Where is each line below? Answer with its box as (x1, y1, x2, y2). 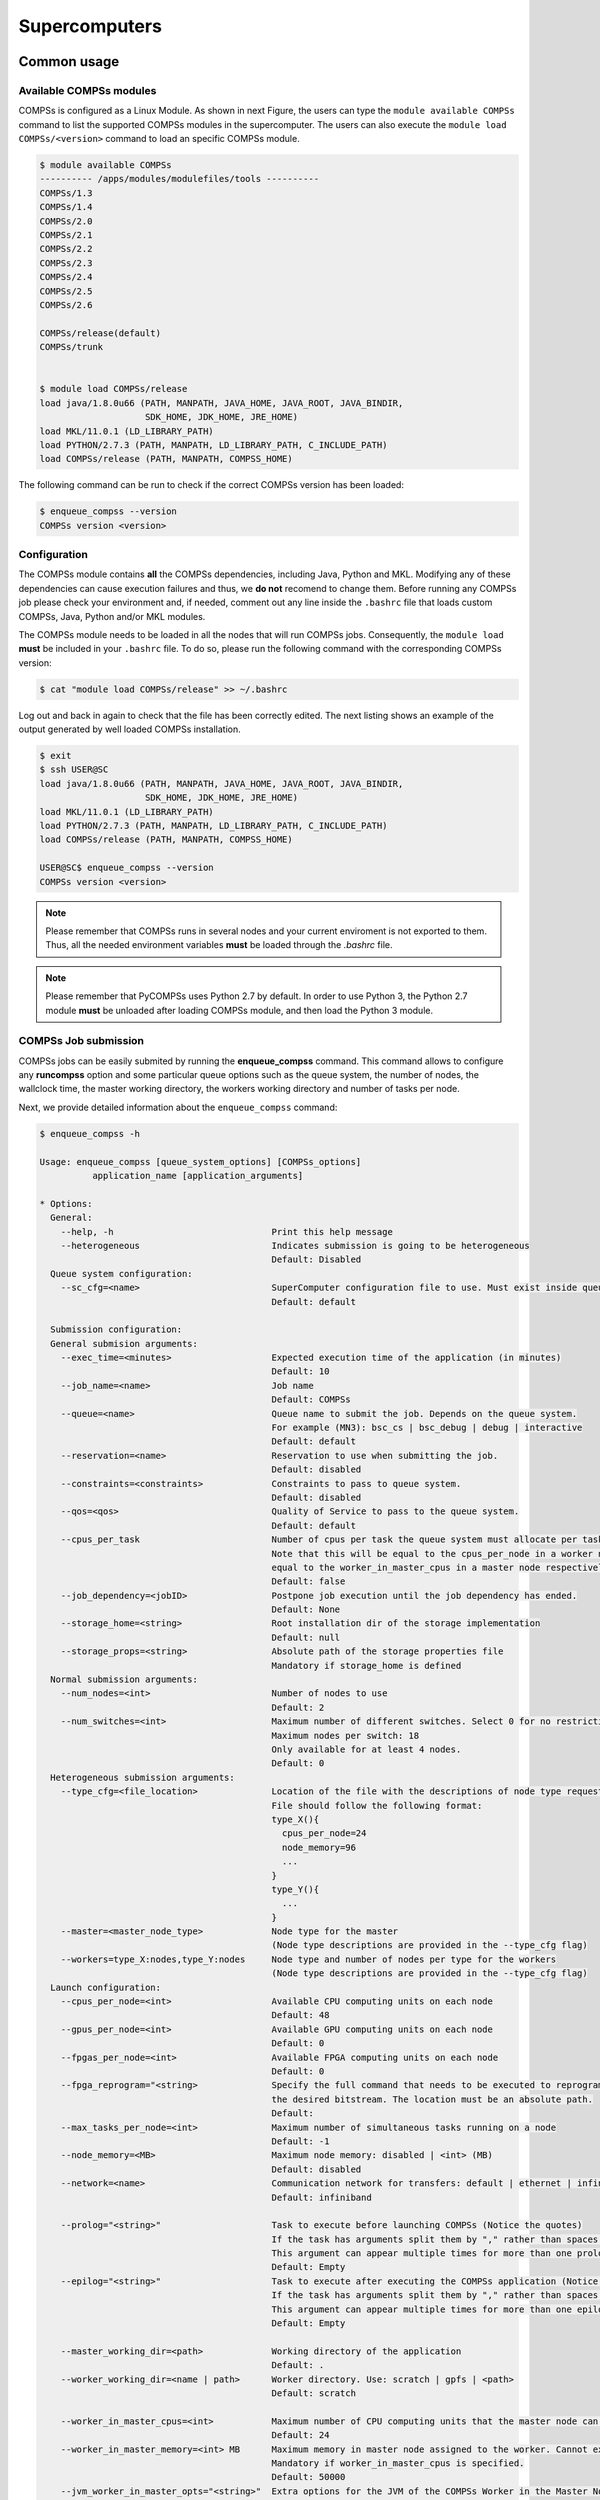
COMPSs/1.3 (39, 187, 93, 199)
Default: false (271, 1576, 346, 1587)
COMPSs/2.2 (39, 243, 93, 255)
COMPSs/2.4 (39, 271, 93, 283)
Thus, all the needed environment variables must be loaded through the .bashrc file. (45, 939, 393, 951)
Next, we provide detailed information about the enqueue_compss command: (18, 1101, 338, 1113)
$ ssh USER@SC (39, 764, 109, 775)
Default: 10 (271, 1366, 330, 1377)
